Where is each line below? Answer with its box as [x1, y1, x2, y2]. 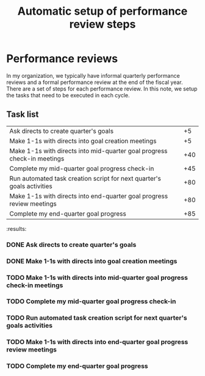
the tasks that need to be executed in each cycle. [6, 91, 130, 99]
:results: [6, 225, 27, 232]
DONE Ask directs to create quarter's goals [6, 240, 137, 249]
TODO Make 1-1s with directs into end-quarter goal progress [6, 338, 189, 347]
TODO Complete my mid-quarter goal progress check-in [6, 297, 176, 306]
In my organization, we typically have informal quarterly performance [6, 72, 180, 79]
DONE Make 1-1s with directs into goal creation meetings [6, 257, 178, 265]
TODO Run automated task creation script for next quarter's [6, 314, 187, 322]
